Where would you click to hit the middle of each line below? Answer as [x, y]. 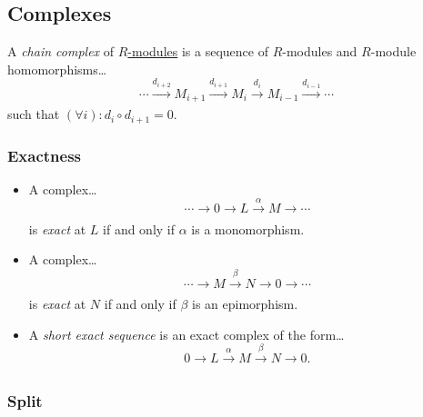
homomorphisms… [57, 69]
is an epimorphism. [245, 304]
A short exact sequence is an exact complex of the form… [186, 334]
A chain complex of [61, 51]
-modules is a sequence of [198, 51]
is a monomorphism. [248, 228]
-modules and [320, 51]
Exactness [45, 155]
